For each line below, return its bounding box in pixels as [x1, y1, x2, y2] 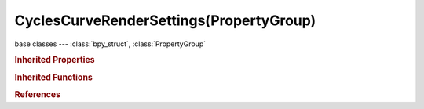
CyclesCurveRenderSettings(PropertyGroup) [14, 12, 316, 29]
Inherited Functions [14, 71, 93, 82]
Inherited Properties [14, 55, 96, 66]
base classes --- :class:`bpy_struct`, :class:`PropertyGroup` [14, 39, 207, 49]
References [14, 89, 61, 100]
